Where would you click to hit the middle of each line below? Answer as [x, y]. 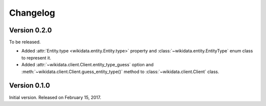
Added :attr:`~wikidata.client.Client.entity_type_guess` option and [87, 65]
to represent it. [36, 58]
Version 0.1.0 [30, 86]
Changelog [32, 13]
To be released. [25, 42]
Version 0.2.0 [31, 30]
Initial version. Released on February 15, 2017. [55, 97]
